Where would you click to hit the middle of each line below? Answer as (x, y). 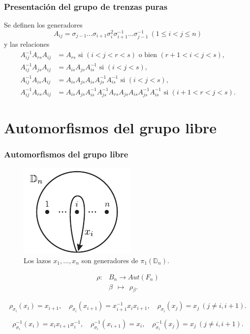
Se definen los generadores (43, 25)
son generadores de (110, 260)
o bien (148, 55)
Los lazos (37, 260)
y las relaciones (27, 44)
